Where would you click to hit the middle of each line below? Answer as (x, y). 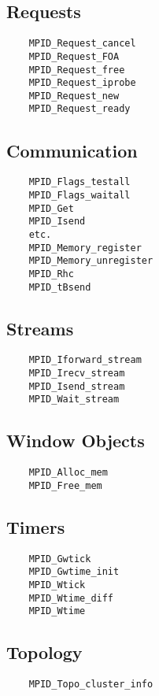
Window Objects (76, 441)
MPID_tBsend (60, 287)
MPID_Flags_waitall (79, 195)
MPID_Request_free (77, 70)
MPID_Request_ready (79, 109)
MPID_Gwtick (60, 559)
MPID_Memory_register (85, 248)
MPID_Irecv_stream (77, 374)
